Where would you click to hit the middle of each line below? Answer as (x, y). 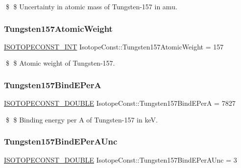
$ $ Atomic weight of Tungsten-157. (60, 63)
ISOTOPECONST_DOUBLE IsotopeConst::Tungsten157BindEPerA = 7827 (120, 103)
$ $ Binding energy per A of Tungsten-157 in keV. (82, 119)
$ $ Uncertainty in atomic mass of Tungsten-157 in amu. (91, 6)
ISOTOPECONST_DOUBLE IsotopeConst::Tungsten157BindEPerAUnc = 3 (120, 159)
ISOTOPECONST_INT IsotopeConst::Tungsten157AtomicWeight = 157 (114, 46)
